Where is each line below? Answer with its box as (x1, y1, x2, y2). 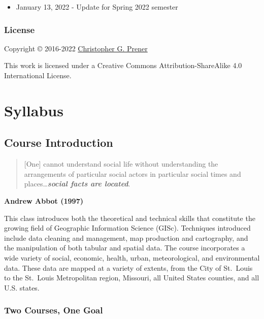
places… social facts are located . (24, 178, 130, 189)
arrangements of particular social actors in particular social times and (24, 168, 241, 179)
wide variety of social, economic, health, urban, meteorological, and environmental (4, 252, 260, 263)
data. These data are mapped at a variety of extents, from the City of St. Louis (4, 262, 253, 273)
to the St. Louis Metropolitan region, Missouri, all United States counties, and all (4, 272, 259, 283)
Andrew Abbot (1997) (4, 195, 83, 206)
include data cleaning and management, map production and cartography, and (4, 232, 248, 243)
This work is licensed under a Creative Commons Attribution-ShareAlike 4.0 (4, 60, 242, 71)
